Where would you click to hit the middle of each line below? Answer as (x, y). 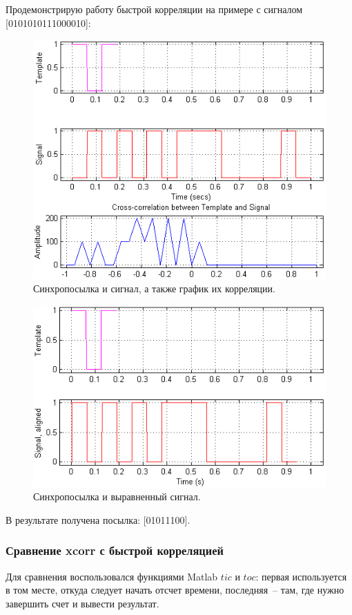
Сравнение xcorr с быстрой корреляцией (115, 550)
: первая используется (301, 576)
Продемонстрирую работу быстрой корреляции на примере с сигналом (154, 9)
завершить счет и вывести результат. (82, 603)
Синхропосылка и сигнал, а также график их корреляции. (154, 288)
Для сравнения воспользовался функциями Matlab (112, 576)
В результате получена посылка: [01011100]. (98, 519)
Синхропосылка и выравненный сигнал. (117, 496)
